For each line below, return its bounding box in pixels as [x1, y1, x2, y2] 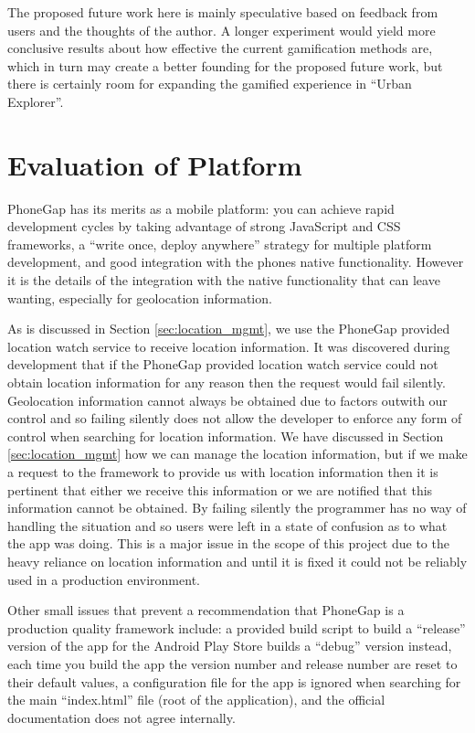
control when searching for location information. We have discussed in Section [7, 426, 444, 445]
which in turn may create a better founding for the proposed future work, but [7, 56, 443, 75]
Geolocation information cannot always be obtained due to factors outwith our [7, 390, 448, 409]
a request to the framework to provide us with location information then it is [7, 462, 438, 481]
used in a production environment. [7, 569, 200, 589]
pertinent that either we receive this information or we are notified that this [7, 480, 433, 499]
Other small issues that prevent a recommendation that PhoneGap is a [7, 600, 405, 620]
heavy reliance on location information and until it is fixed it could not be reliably [7, 551, 468, 570]
